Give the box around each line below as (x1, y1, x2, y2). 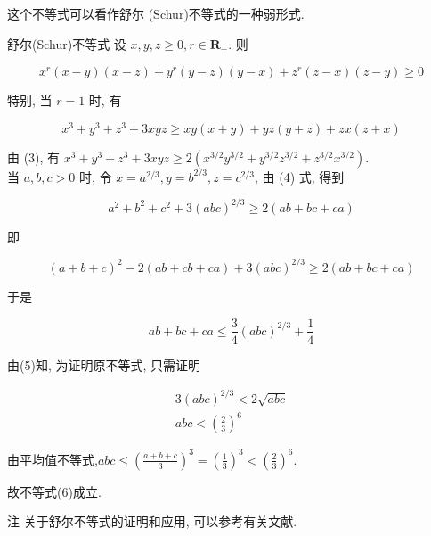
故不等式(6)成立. (7, 482, 102, 500)
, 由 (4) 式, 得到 (255, 167, 345, 186)
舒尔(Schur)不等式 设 (7, 34, 126, 53)
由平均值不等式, (7, 449, 98, 468)
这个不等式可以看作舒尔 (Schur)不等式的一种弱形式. (7, 4, 305, 22)
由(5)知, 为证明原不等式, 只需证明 (7, 355, 200, 374)
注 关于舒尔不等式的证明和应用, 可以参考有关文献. (7, 512, 297, 531)
